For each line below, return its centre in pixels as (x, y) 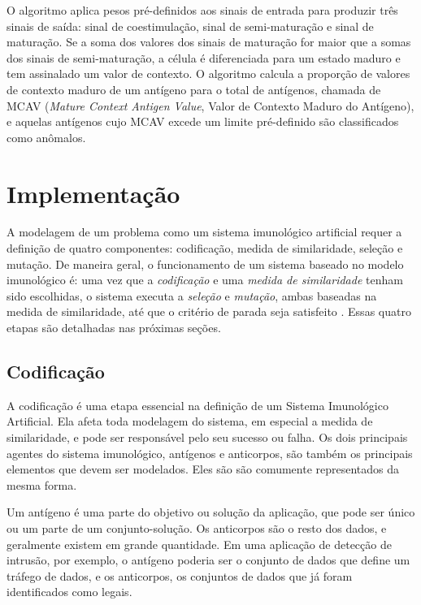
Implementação (93, 193)
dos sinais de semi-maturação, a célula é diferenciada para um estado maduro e (204, 57)
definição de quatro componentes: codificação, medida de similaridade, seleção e (205, 248)
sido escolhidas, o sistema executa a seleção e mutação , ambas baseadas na (192, 295)
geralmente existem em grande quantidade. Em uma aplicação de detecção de (199, 544)
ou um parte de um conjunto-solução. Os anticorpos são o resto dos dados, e (197, 527)
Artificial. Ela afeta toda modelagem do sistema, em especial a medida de (190, 421)
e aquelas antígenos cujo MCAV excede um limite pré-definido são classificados (203, 121)
